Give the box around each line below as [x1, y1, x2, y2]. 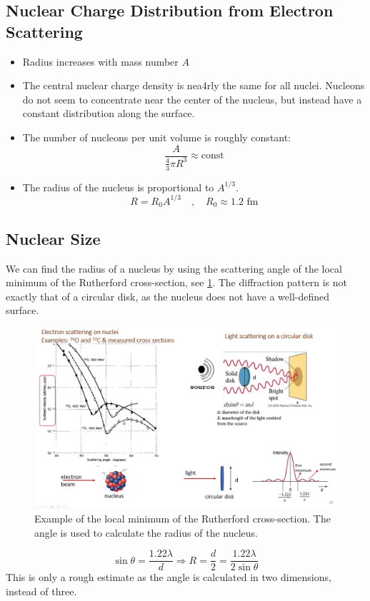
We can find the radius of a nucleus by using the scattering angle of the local [6, 261, 342, 276]
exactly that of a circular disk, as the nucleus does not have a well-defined [6, 288, 330, 303]
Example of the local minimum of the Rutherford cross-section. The [34, 510, 331, 525]
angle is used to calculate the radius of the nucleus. [34, 525, 258, 540]
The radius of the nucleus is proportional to [22, 179, 214, 194]
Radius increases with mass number [22, 54, 179, 69]
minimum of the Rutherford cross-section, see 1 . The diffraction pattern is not [6, 275, 347, 290]
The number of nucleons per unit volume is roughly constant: [22, 129, 291, 144]
